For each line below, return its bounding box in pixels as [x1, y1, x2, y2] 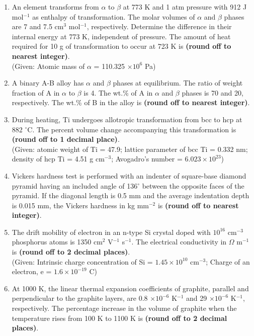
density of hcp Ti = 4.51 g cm [12, 153, 105, 164]
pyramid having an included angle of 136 [12, 180, 138, 191]
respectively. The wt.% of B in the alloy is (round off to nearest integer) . [12, 97, 250, 108]
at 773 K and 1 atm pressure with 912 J [123, 2, 247, 12]
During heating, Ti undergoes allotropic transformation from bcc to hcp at [12, 114, 242, 124]
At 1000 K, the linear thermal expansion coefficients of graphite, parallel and [12, 283, 249, 293]
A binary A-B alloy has [12, 77, 84, 88]
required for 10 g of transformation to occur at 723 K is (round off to [12, 41, 231, 51]
